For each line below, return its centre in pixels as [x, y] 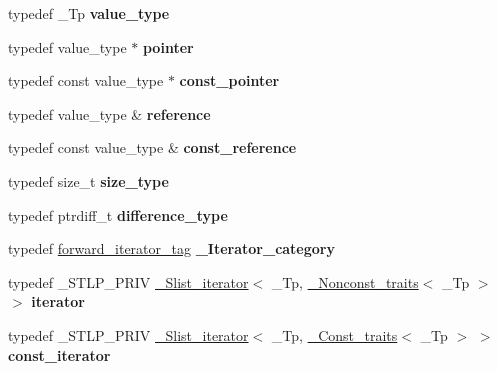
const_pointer [229, 80]
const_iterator [59, 354]
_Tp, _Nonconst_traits [345, 281]
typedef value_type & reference [109, 113]
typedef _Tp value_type [89, 13]
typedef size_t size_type [88, 180]
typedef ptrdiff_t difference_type [118, 214]
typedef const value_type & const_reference [152, 147]
